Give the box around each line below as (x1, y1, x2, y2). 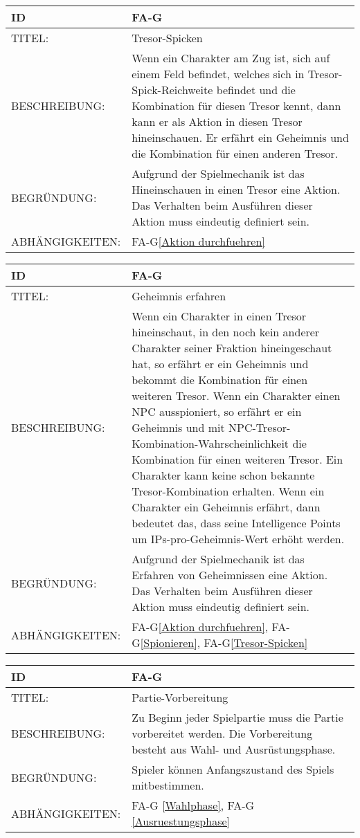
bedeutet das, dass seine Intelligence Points (132, 515, 341, 531)
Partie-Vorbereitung (132, 689, 228, 705)
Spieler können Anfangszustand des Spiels (132, 761, 334, 777)
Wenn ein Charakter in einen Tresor (132, 308, 307, 324)
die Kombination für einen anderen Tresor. (132, 145, 339, 161)
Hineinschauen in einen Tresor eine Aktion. (132, 181, 341, 197)
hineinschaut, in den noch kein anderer (132, 324, 320, 340)
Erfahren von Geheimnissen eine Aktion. (132, 567, 328, 583)
